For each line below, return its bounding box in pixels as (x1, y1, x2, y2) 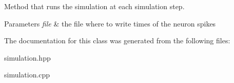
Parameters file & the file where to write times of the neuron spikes (4, 18, 216, 29)
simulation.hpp (4, 52, 51, 63)
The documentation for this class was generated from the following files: (4, 35, 230, 46)
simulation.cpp (4, 69, 50, 80)
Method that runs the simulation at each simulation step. (4, 1, 185, 11)
